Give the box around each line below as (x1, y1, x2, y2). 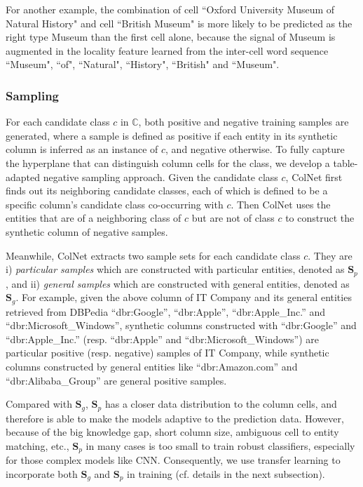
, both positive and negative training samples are (138, 114, 349, 129)
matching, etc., (6, 438, 69, 453)
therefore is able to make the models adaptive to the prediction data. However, (6, 411, 344, 425)
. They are (308, 248, 352, 262)
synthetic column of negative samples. (6, 224, 168, 239)
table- (333, 155, 358, 170)
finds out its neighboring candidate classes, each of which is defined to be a (6, 183, 328, 198)
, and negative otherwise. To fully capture (165, 142, 345, 156)
